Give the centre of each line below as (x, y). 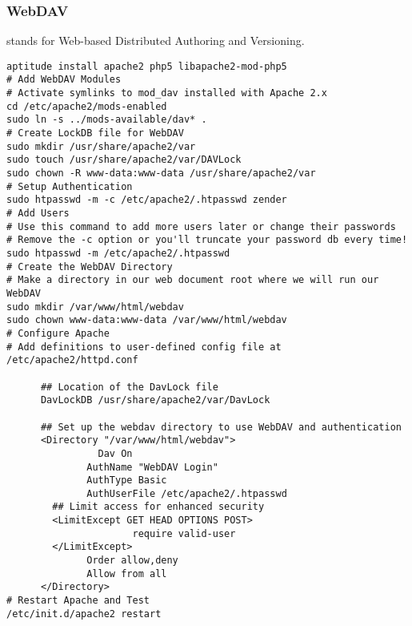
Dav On (115, 453)
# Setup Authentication (70, 186)
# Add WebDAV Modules (64, 80)
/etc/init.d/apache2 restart (84, 614)
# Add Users (38, 214)
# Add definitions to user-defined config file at (144, 347)
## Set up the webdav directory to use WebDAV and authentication (221, 427)
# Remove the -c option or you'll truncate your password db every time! (207, 240)
